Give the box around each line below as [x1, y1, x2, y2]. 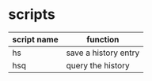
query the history [66, 60, 131, 71]
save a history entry [66, 47, 140, 58]
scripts [8, 6, 55, 24]
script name [12, 34, 59, 45]
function [86, 34, 120, 45]
